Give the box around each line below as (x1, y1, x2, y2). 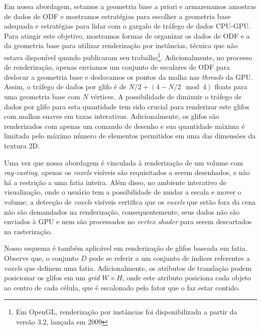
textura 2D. (4, 140, 40, 150)
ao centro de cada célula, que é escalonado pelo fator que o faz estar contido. (4, 282, 240, 292)
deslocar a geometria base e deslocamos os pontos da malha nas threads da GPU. (4, 71, 253, 82)
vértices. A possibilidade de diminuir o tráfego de (90, 91, 241, 101)
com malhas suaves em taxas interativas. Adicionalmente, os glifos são (4, 111, 219, 121)
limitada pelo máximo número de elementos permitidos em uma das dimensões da (4, 130, 256, 141)
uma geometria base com (4, 91, 80, 101)
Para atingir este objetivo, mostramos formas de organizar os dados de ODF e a (4, 30, 250, 41)
